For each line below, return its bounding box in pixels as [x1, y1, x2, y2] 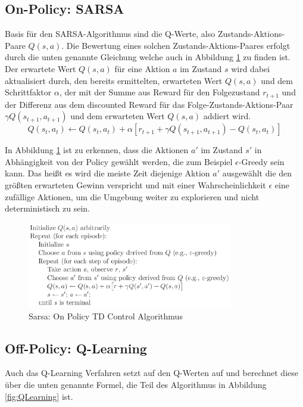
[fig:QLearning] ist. [5, 390, 73, 402]
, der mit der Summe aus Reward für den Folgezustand [59, 86, 260, 98]
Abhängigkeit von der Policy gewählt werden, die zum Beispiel [5, 155, 233, 167]
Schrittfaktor [5, 86, 52, 98]
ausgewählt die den [222, 167, 292, 179]
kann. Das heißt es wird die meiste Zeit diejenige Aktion [5, 167, 210, 179]
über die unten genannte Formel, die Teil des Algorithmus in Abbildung [5, 378, 267, 390]
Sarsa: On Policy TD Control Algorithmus [29, 309, 183, 322]
